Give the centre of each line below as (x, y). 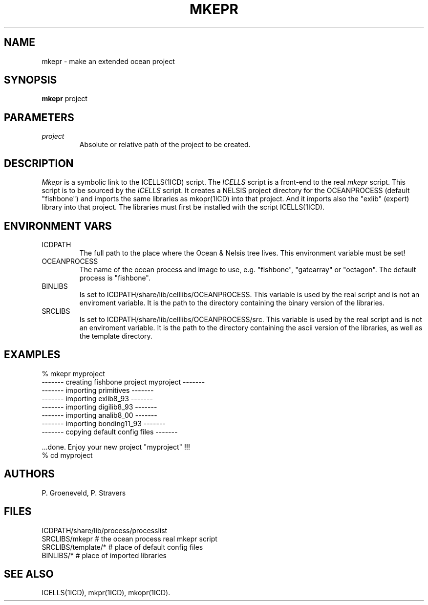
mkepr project (64, 99)
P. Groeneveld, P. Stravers (84, 493)
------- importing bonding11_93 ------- (104, 423)
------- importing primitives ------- (98, 390)
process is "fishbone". (115, 278)
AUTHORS (30, 474)
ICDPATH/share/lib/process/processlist (105, 530)
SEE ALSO (29, 574)
